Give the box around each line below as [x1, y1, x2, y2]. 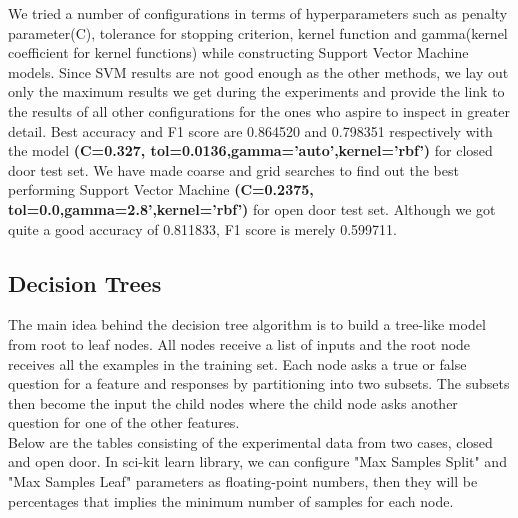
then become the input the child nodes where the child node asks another [8, 392, 458, 413]
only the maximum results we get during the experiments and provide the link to [8, 81, 505, 102]
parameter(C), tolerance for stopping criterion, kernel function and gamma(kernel [8, 22, 508, 43]
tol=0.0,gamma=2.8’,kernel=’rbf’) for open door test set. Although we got [8, 198, 496, 219]
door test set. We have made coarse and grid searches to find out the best [8, 159, 459, 180]
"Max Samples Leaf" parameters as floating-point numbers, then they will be [8, 471, 478, 492]
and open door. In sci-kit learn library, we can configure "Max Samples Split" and [8, 451, 507, 472]
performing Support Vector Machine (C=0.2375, [8, 179, 314, 200]
